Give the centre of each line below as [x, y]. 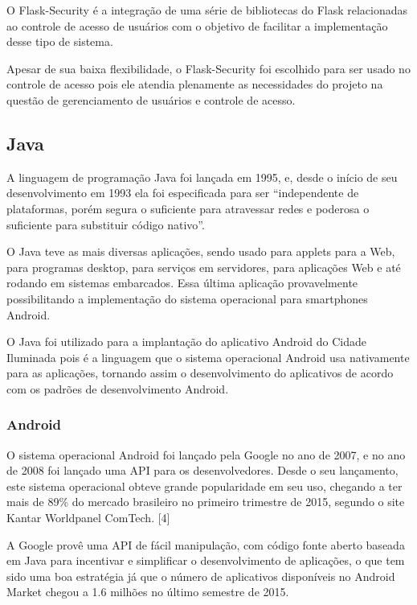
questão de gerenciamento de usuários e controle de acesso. [151, 99]
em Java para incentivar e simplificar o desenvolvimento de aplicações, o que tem [206, 560]
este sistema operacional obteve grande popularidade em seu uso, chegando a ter [204, 486]
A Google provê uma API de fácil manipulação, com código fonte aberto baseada [206, 544]
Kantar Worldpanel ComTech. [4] [88, 518]
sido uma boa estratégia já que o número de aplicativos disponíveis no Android [201, 576]
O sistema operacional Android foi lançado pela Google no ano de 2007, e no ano [206, 454]
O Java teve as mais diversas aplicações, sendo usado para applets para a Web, [201, 251]
